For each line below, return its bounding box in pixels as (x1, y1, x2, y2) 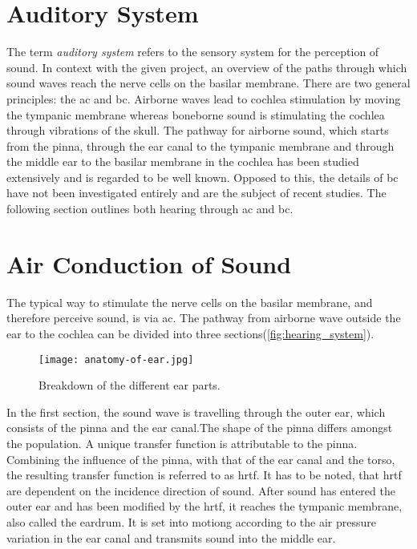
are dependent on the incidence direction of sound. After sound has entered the (6, 482, 395, 499)
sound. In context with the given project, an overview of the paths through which (6, 59, 407, 75)
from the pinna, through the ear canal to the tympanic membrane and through (6, 137, 395, 154)
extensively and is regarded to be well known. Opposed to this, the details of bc (6, 168, 399, 185)
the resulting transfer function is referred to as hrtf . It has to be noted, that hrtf (6, 466, 402, 483)
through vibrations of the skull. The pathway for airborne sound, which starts (6, 122, 389, 139)
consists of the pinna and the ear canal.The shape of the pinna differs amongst (6, 419, 393, 436)
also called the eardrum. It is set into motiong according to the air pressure (6, 513, 377, 530)
